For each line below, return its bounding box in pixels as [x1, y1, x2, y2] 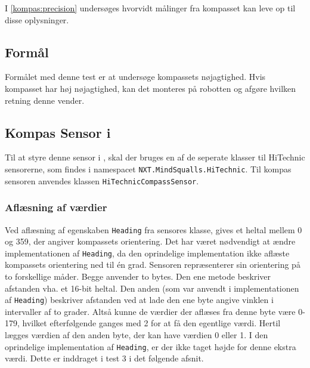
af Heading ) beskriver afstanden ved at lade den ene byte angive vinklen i [5, 293, 274, 306]
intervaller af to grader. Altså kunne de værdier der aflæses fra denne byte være [5, 305, 296, 317]
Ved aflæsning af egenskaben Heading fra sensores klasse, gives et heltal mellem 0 [5, 223, 302, 236]
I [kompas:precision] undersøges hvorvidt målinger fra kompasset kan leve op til [5, 2, 296, 14]
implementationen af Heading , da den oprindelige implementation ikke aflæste [5, 246, 290, 259]
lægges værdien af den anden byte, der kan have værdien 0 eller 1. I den [5, 329, 268, 341]
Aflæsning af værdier [5, 200, 107, 215]
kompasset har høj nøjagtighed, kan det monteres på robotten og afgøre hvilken [5, 82, 296, 94]
